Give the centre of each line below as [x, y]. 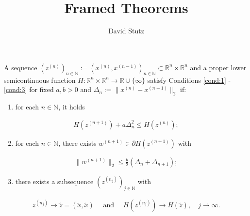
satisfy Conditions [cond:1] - [189, 80]
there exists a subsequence [54, 181]
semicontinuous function [40, 80]
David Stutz [126, 31]
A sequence [21, 67]
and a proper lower [218, 67]
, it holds [72, 106]
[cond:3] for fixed [29, 89]
